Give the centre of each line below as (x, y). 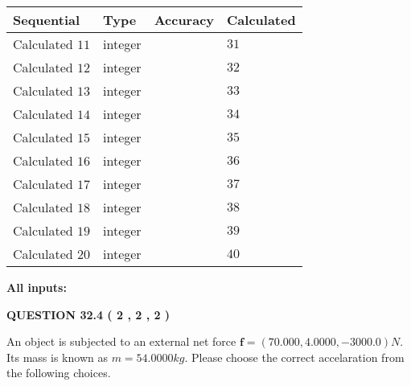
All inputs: (37, 287)
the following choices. (59, 373)
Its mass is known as (57, 357)
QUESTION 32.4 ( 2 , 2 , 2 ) (88, 314)
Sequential (47, 20)
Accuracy (184, 20)
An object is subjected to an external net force (121, 341)
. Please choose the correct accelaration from (294, 357)
